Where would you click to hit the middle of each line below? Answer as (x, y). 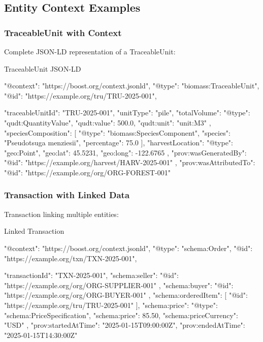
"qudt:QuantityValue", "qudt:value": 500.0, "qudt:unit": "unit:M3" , (108, 122)
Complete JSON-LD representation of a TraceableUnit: (90, 51)
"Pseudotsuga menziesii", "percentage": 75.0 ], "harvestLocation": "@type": (119, 143)
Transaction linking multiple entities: (61, 214)
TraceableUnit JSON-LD (43, 68)
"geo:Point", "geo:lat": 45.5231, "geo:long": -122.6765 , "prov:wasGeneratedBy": (125, 152)
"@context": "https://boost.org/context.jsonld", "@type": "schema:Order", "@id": (128, 248)
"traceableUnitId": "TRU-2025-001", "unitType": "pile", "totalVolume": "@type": (127, 113)
